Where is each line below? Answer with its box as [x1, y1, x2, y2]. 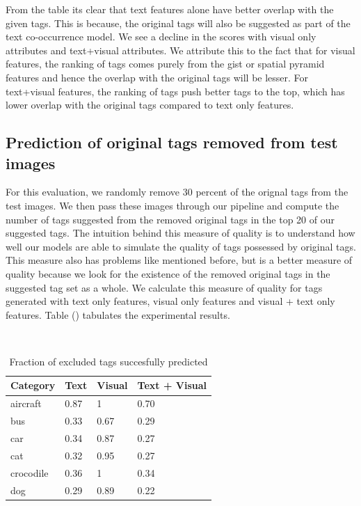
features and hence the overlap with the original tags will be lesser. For [6, 70, 309, 84]
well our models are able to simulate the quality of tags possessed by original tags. [6, 239, 356, 253]
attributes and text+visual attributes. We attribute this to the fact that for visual [6, 42, 355, 57]
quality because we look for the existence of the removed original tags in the [6, 266, 330, 280]
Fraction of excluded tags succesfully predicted [9, 354, 208, 368]
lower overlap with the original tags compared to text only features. [6, 97, 294, 112]
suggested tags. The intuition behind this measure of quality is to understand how [6, 226, 355, 240]
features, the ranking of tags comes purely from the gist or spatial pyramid [6, 56, 325, 71]
